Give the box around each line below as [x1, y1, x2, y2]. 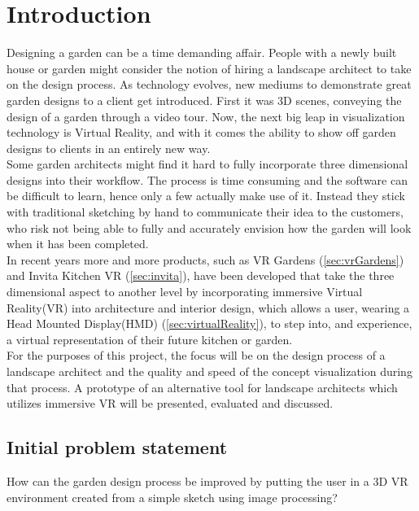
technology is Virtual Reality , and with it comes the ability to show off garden [7, 124, 396, 141]
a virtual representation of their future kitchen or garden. [7, 330, 293, 347]
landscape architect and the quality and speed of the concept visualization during [7, 363, 412, 379]
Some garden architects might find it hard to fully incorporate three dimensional [7, 155, 408, 173]
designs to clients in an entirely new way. [7, 139, 211, 156]
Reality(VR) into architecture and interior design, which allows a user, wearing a [7, 299, 410, 316]
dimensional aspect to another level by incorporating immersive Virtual [7, 283, 363, 300]
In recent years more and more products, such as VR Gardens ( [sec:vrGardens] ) [7, 251, 404, 268]
